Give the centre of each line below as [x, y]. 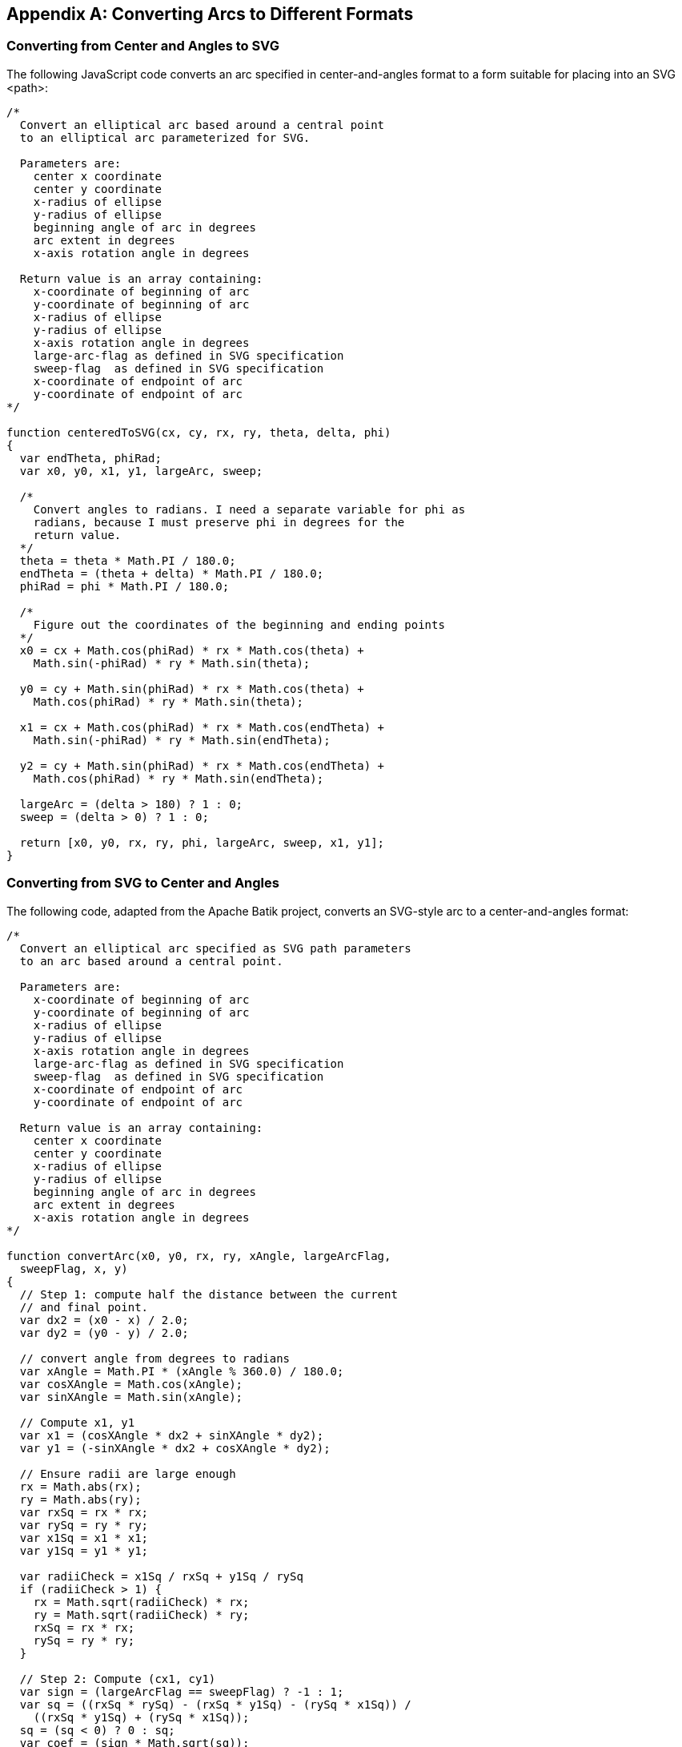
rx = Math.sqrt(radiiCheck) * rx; [141, 1602]
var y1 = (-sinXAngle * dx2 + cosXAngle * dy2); [175, 1448]
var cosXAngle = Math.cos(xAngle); [131, 1384]
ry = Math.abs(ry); [80, 1499]
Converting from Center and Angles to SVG [143, 46]
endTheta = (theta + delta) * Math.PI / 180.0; [172, 573]
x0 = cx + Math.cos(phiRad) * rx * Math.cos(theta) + [192, 650]
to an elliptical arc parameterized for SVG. [165, 137]
